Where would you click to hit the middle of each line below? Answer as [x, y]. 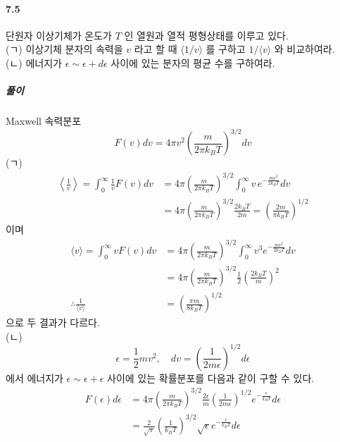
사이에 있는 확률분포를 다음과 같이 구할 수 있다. [211, 377]
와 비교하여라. [304, 49]
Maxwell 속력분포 [44, 121]
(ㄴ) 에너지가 [34, 62]
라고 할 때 [156, 49]
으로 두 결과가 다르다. [53, 323]
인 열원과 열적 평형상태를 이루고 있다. [206, 35]
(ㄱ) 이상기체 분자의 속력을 [64, 49]
